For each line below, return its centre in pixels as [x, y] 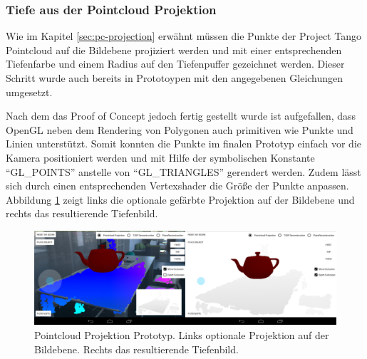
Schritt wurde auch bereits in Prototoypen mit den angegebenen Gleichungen [175, 78]
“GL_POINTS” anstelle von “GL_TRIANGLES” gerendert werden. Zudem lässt [183, 171]
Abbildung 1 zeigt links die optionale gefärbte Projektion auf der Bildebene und [180, 199]
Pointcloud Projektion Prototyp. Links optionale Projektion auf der [182, 335]
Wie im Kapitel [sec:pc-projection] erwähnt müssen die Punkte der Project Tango [183, 36]
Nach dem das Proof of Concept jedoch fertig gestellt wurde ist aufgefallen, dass [181, 116]
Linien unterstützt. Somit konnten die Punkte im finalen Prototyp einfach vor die [183, 144]
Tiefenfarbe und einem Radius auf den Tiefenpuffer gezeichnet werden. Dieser [175, 64]
